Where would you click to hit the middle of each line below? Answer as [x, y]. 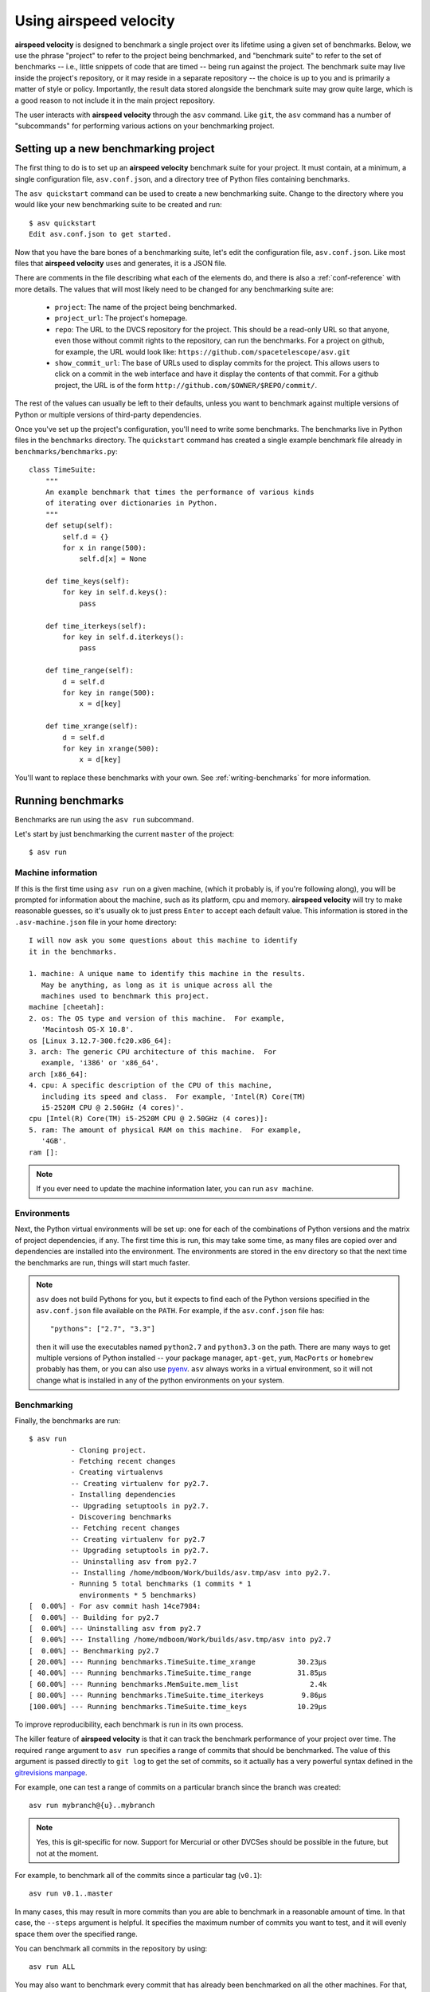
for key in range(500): [109, 692]
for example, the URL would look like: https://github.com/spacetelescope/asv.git [202, 351]
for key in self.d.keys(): [115, 592]
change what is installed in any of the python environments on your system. [160, 1380]
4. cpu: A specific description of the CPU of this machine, [150, 1085]
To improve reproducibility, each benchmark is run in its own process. [129, 1724]
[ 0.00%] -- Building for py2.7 [94, 1617]
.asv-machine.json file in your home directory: [96, 922]
